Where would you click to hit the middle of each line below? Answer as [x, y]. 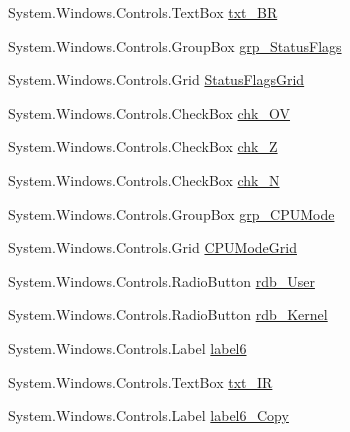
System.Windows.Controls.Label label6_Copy [148, 415]
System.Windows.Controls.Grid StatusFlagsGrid [156, 79]
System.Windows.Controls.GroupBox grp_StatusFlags [175, 45]
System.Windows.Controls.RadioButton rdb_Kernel [168, 314]
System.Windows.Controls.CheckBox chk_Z [143, 146]
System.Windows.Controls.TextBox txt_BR [143, 12]
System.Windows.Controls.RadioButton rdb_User [161, 280]
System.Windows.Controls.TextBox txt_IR [140, 381]
